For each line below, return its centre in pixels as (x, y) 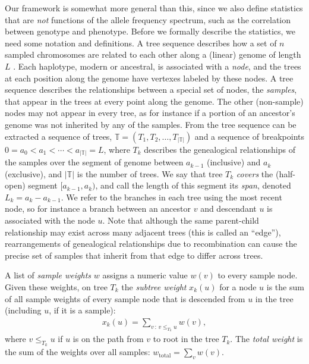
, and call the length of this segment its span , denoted (193, 185)
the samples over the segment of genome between (94, 162)
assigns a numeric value (145, 275)
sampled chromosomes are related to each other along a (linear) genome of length (153, 54)
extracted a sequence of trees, (59, 136)
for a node (238, 286)
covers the (255, 173)
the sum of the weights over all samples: (78, 352)
